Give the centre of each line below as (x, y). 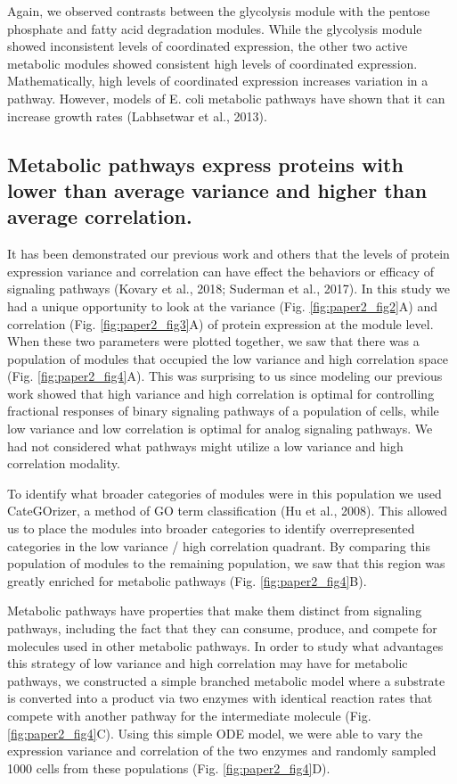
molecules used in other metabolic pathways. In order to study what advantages (225, 645)
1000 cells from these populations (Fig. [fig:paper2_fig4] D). (169, 767)
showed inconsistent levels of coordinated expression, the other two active (208, 46)
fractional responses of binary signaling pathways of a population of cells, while (223, 411)
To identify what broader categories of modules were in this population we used (224, 493)
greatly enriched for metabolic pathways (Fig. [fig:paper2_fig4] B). (187, 580)
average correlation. (100, 216)
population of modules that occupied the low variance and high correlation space (228, 358)
